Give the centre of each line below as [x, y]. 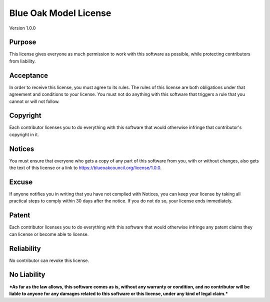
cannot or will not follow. [34, 101]
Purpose [23, 42]
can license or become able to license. [49, 234]
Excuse [21, 182]
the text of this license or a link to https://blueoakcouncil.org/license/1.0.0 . [85, 168]
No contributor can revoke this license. [49, 260]
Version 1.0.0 [22, 28]
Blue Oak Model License [60, 13]
